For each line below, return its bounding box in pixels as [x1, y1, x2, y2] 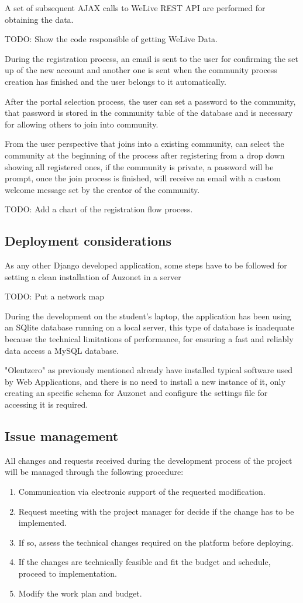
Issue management [5, 427, 119, 445]
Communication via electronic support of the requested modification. [18, 485, 266, 498]
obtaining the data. [5, 13, 74, 25]
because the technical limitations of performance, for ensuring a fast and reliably [5, 333, 294, 345]
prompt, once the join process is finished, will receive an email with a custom [5, 172, 281, 184]
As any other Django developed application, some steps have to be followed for [5, 259, 287, 271]
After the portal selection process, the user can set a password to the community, [5, 95, 296, 107]
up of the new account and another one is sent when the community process [5, 64, 277, 76]
